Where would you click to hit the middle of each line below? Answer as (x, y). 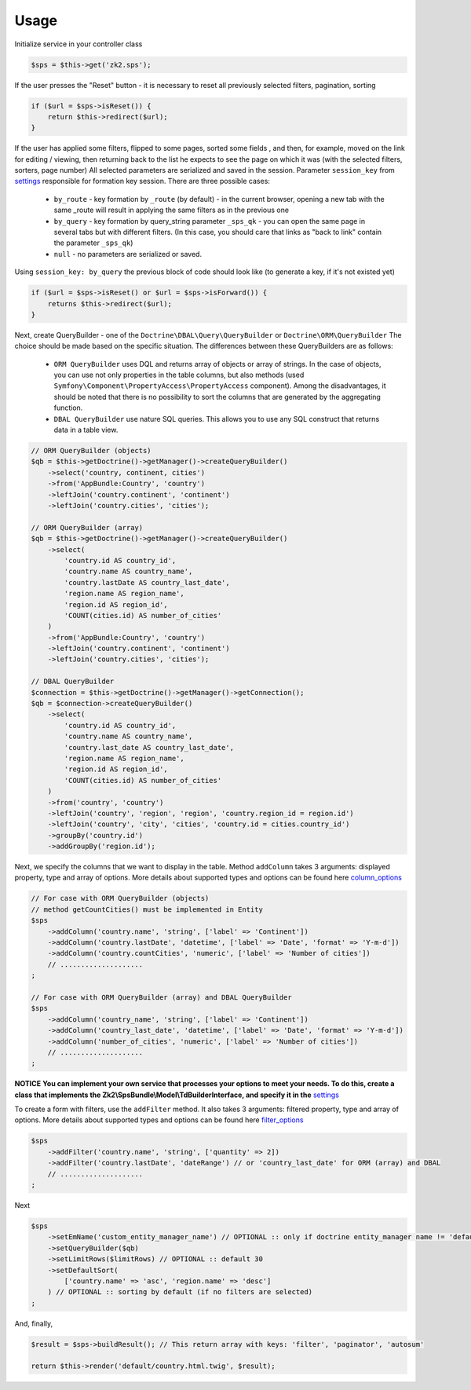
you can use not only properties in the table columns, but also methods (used (179, 375)
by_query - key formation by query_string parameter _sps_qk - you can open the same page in (210, 221)
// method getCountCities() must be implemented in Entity (147, 909)
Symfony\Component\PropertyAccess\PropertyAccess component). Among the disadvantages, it (220, 386)
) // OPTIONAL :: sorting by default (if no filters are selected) (180, 1292)
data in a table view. (86, 430)
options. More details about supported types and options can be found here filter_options (159, 1120)
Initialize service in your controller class (78, 44)
